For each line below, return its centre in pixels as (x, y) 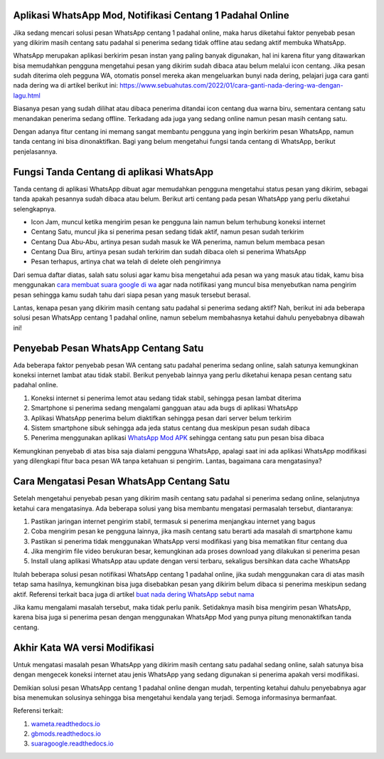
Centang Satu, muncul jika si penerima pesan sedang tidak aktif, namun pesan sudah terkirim (167, 232)
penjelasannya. (36, 151)
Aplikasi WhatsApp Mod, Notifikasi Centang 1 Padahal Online (151, 15)
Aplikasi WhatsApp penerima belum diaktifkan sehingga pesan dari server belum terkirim (161, 418)
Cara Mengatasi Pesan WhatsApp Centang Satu (122, 482)
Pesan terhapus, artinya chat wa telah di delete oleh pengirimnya (126, 262)
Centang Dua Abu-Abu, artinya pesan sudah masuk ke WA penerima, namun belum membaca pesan (178, 241)
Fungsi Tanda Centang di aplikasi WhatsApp (113, 172)
